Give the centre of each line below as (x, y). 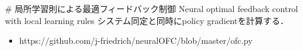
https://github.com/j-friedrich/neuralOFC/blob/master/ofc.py (136, 40)
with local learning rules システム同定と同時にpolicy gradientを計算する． (147, 20)
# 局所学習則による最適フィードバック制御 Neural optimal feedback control (151, 8)
